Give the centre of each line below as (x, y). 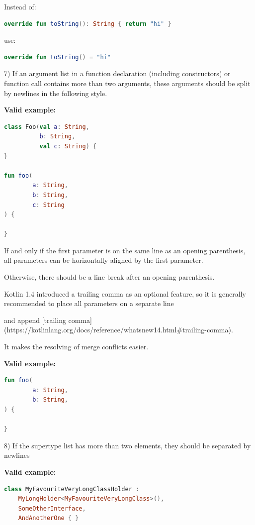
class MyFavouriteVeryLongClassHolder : (72, 489)
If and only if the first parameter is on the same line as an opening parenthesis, (125, 250)
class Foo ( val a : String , (47, 127)
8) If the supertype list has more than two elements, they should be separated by (127, 445)
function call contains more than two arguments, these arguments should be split (127, 83)
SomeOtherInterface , (52, 508)
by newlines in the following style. (56, 93)
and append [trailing (35, 320)
